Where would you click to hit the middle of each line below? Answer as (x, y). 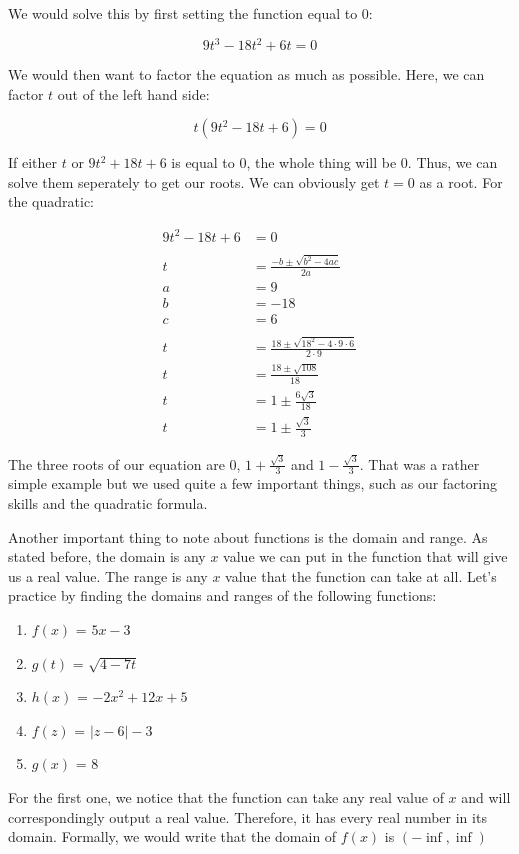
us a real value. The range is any (108, 575)
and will (486, 796)
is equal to (203, 162)
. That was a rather (419, 463)
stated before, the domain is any (107, 556)
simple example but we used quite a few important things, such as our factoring (252, 483)
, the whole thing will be (321, 162)
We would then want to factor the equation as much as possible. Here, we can (246, 74)
